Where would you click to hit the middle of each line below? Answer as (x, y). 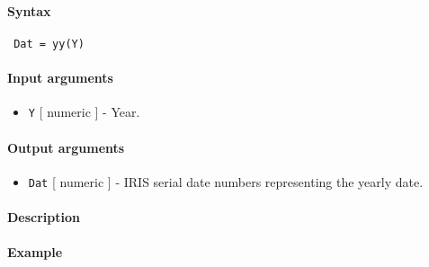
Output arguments (66, 147)
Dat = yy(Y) (49, 44)
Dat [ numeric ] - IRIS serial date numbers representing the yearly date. (226, 181)
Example (35, 252)
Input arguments (60, 78)
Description (44, 216)
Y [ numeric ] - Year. (84, 112)
